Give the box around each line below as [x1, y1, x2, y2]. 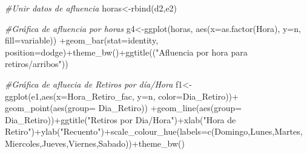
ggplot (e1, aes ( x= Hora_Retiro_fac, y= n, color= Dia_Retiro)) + [5, 89, 239, 102]
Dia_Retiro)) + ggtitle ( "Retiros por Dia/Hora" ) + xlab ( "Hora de [5, 113, 236, 126]
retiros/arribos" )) [5, 57, 68, 70]
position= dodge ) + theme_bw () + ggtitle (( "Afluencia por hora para [5, 45, 248, 58]
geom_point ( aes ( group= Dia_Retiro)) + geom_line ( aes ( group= [5, 101, 242, 114]
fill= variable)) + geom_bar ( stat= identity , [5, 34, 159, 47]
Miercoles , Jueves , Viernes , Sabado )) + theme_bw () [5, 136, 185, 149]
